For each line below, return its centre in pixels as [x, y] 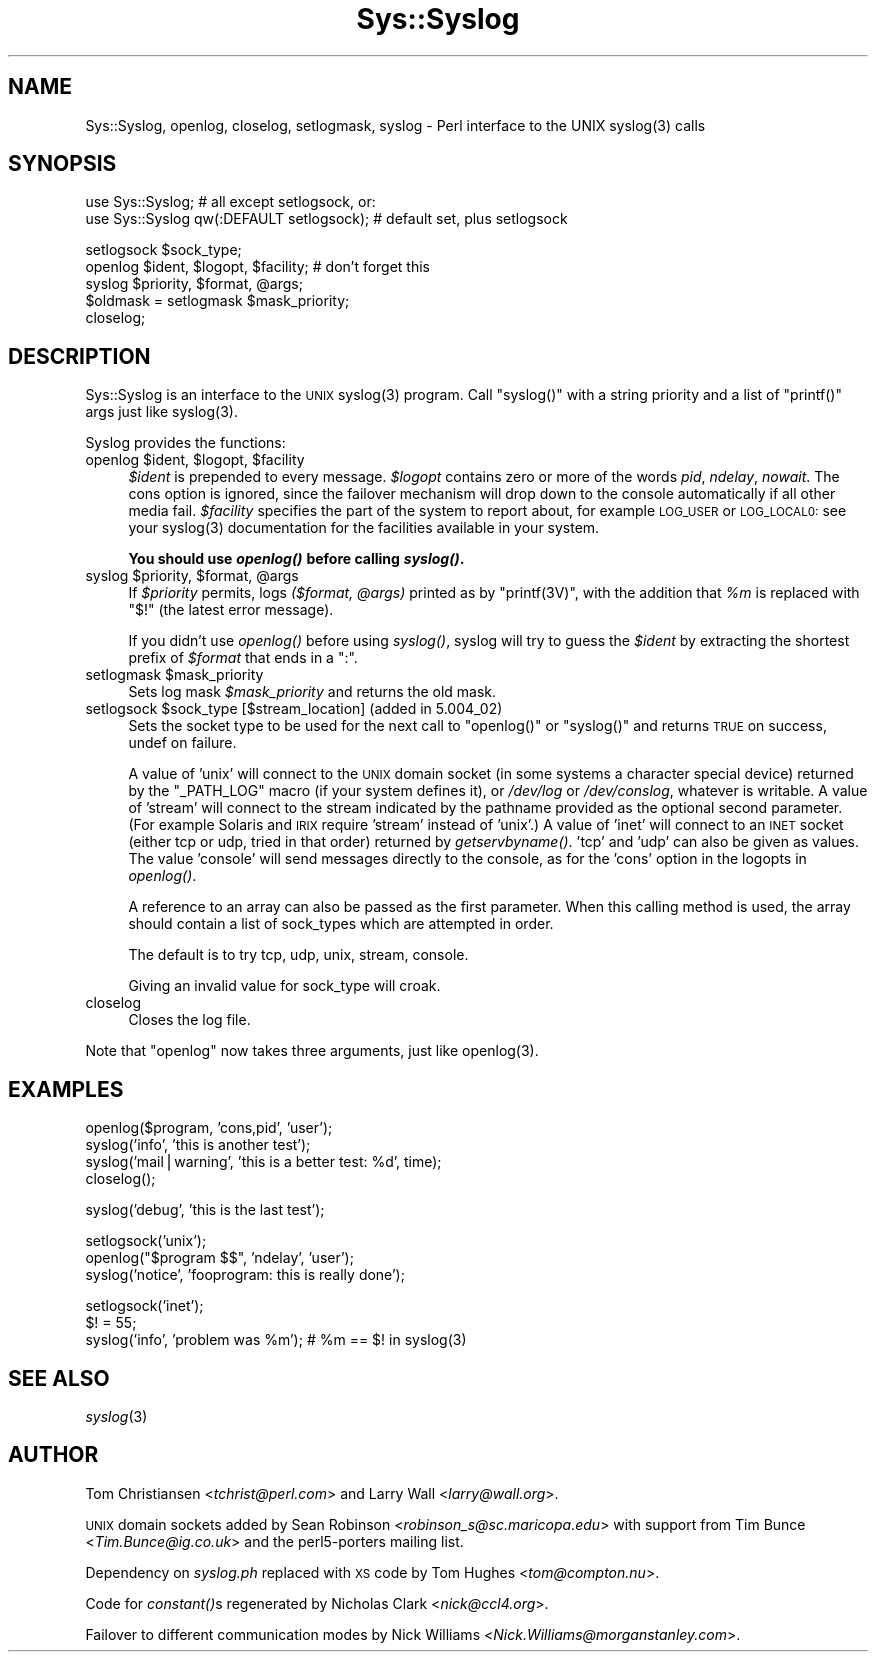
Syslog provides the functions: [185, 443]
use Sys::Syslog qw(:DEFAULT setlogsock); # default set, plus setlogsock [326, 219]
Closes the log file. [189, 1020]
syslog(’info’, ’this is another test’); [198, 1145]
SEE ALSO [59, 1378]
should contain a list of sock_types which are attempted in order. [341, 924]
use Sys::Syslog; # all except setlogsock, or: [230, 202]
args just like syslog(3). [161, 412]
